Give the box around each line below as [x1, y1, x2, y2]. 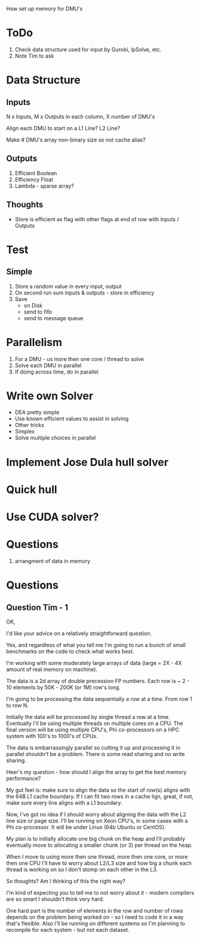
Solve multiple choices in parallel [14, 434, 96, 441]
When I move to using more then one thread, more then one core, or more [6, 853, 188, 860]
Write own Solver [6, 389, 94, 402]
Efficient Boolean [14, 169, 57, 176]
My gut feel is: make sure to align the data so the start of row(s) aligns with [6, 786, 190, 793]
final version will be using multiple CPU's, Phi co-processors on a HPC [6, 726, 180, 733]
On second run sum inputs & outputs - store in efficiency [14, 289, 155, 296]
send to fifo [23, 308, 53, 315]
